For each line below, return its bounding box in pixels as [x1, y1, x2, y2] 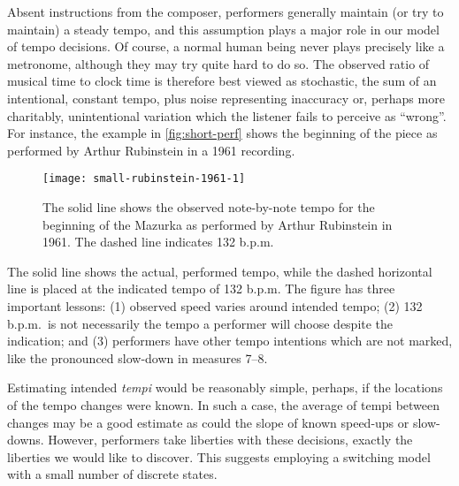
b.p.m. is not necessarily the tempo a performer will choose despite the [7, 314, 394, 332]
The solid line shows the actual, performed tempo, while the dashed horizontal [7, 262, 432, 280]
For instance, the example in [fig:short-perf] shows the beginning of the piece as [7, 124, 438, 142]
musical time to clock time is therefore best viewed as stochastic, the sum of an [7, 72, 437, 90]
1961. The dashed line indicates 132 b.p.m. [42, 232, 274, 251]
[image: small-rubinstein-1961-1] [42, 172, 246, 186]
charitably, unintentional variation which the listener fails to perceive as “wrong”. [7, 106, 447, 125]
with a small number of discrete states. [7, 465, 218, 483]
